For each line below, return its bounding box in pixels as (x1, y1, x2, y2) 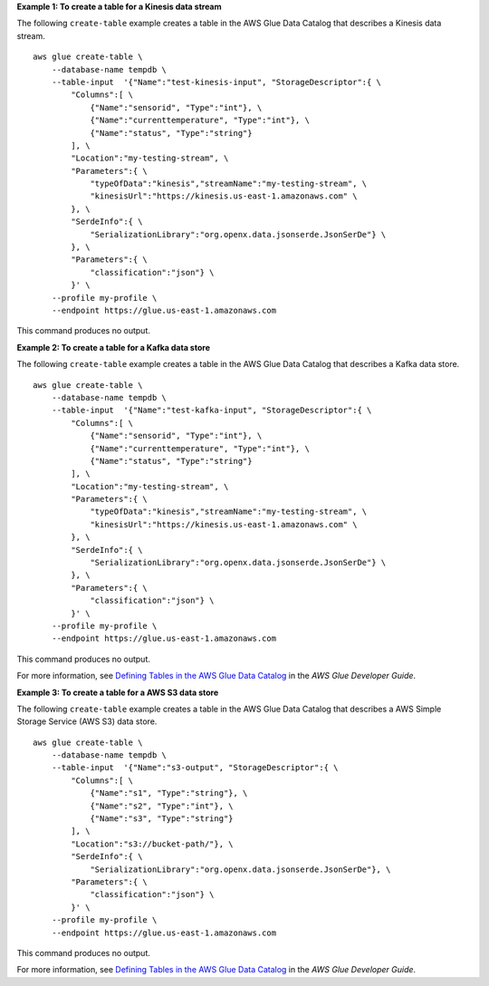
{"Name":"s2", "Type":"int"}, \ (90, 800, 235, 811)
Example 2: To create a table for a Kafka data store (16, 342, 210, 353)
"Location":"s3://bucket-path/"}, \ (71, 838, 235, 849)
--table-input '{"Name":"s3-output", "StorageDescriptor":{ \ (51, 762, 339, 773)
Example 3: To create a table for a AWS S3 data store (16, 687, 219, 698)
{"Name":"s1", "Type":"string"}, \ (90, 788, 248, 798)
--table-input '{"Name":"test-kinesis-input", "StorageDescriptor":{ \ (51, 77, 382, 87)
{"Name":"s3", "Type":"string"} (90, 814, 235, 824)
